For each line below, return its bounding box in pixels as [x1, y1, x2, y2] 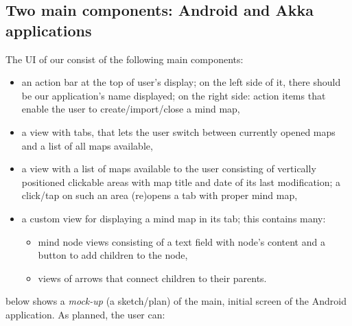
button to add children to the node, [38, 248, 188, 262]
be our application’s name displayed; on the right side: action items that [21, 88, 326, 102]
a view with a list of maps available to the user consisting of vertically [21, 161, 316, 176]
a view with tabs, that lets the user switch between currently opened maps [21, 124, 336, 139]
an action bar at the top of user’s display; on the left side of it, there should [21, 75, 341, 89]
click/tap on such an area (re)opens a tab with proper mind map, [21, 188, 298, 202]
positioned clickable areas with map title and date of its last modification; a [21, 174, 341, 189]
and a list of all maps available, [21, 138, 153, 152]
